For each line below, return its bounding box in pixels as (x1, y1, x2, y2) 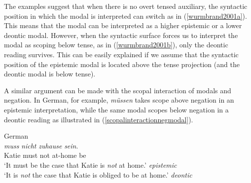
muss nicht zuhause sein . (4, 140, 78, 150)
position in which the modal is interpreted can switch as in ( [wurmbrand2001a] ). (4, 10, 247, 21)
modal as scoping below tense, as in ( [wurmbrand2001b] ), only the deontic (4, 39, 228, 50)
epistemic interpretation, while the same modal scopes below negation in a (4, 104, 229, 114)
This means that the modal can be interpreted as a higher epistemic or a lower (4, 20, 242, 31)
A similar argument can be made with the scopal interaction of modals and (4, 85, 231, 95)
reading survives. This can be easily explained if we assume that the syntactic (4, 49, 239, 59)
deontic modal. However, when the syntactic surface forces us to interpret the (4, 30, 238, 40)
